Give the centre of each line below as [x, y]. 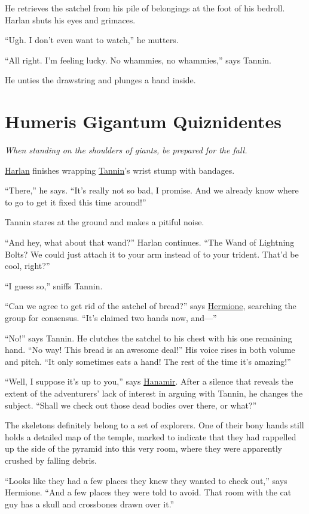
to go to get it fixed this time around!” [76, 202]
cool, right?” [27, 266]
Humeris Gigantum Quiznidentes [143, 121]
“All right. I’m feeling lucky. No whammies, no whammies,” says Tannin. [138, 60]
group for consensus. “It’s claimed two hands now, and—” [111, 318]
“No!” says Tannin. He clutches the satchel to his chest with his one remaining [149, 338]
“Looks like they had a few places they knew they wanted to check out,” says [146, 480]
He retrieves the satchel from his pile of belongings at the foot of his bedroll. [145, 8]
